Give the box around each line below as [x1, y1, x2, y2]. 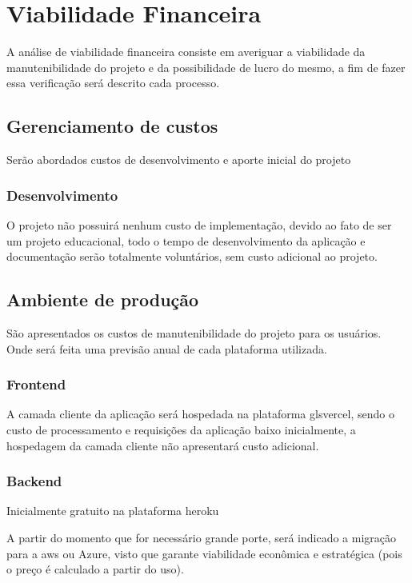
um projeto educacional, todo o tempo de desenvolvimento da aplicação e [6, 232, 366, 249]
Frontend [6, 374, 66, 394]
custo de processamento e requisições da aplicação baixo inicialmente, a [6, 421, 356, 437]
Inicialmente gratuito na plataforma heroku [6, 502, 219, 519]
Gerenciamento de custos [6, 114, 218, 138]
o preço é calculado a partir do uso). [6, 561, 184, 577]
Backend [6, 471, 62, 491]
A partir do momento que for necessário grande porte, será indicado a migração [6, 529, 397, 545]
